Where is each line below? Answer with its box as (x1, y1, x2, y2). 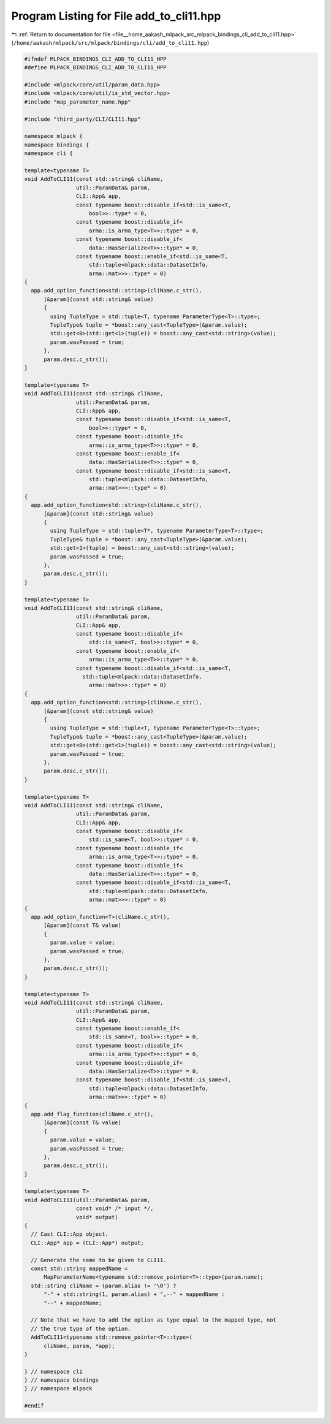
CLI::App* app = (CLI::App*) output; (31, 1239, 144, 1246)
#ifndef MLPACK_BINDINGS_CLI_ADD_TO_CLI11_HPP (24, 55, 167, 63)
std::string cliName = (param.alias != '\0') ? (31, 1282, 177, 1289)
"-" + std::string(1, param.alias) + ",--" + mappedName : (44, 1291, 225, 1298)
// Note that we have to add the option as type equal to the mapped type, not (31, 1317, 277, 1323)
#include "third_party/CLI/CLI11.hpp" (24, 115, 141, 123)
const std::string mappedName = (31, 1265, 128, 1272)
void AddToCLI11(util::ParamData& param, (24, 1196, 151, 1203)
